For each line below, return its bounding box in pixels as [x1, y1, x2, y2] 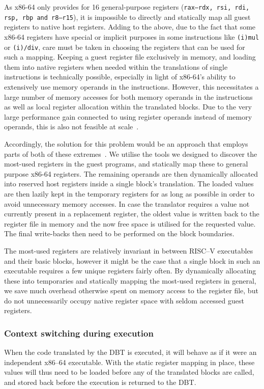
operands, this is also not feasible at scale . [4, 121, 139, 132]
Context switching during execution [4, 326, 154, 339]
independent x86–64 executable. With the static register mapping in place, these [4, 356, 255, 367]
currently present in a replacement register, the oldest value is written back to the [4, 208, 259, 219]
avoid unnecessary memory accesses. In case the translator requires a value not [4, 198, 250, 209]
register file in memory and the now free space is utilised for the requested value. [4, 218, 256, 229]
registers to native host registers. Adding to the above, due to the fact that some [4, 21, 256, 32]
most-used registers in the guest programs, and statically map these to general [4, 158, 248, 169]
